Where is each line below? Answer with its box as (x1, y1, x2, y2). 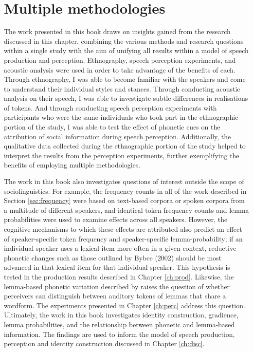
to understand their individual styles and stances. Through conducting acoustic (4, 83, 240, 93)
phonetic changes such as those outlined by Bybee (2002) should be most (4, 252, 222, 262)
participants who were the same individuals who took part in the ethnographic (4, 112, 238, 122)
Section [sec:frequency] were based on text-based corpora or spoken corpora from (4, 195, 245, 205)
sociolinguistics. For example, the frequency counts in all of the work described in (4, 185, 247, 196)
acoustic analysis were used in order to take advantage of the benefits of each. (4, 64, 235, 74)
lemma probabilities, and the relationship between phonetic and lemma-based (4, 319, 235, 329)
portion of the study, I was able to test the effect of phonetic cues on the (4, 122, 220, 132)
